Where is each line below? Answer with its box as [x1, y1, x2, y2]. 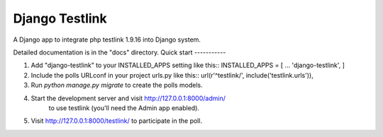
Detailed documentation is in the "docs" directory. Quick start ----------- [13, 48, 226, 56]
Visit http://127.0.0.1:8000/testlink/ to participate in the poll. [30, 117, 202, 125]
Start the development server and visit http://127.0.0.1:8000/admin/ [30, 94, 226, 102]
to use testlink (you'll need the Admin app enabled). [48, 103, 200, 112]
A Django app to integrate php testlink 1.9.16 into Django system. [13, 35, 201, 44]
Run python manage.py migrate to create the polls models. [30, 81, 203, 90]
